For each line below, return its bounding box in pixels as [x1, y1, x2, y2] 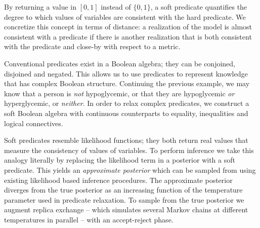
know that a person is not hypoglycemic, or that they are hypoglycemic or [4, 88, 235, 98]
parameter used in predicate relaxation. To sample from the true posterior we [4, 194, 244, 205]
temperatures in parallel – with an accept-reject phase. [4, 214, 174, 224]
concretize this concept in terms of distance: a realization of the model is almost [4, 21, 252, 32]
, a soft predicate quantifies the [150, 2, 247, 12]
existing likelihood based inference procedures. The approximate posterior [4, 174, 233, 185]
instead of [101, 2, 131, 12]
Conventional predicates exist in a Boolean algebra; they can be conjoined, [4, 58, 235, 68]
